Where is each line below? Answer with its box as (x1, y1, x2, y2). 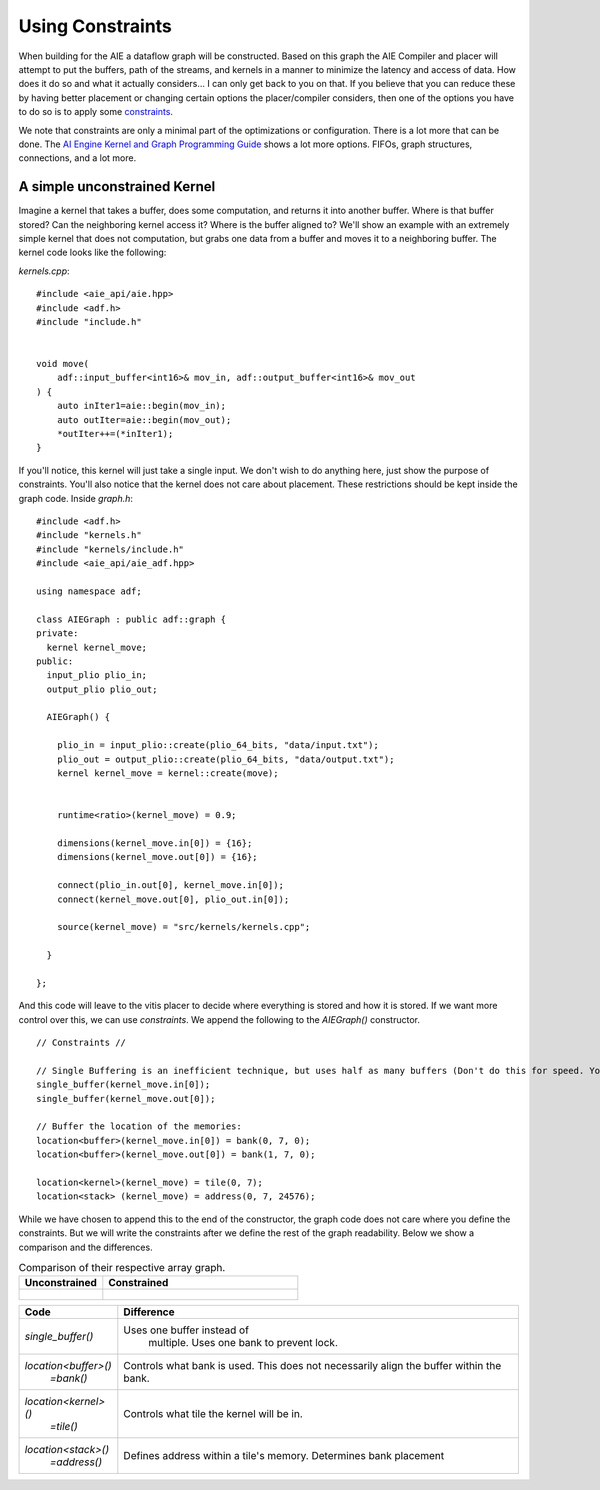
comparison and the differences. (18, 1241, 154, 1253)
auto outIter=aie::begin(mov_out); (56, 414, 232, 425)
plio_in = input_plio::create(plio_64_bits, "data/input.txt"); (56, 740, 379, 751)
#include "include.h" (36, 316, 142, 327)
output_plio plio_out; (46, 683, 158, 695)
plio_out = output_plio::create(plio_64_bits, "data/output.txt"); (56, 753, 395, 765)
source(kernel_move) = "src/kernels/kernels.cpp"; (56, 921, 311, 933)
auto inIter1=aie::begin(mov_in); (56, 400, 227, 412)
